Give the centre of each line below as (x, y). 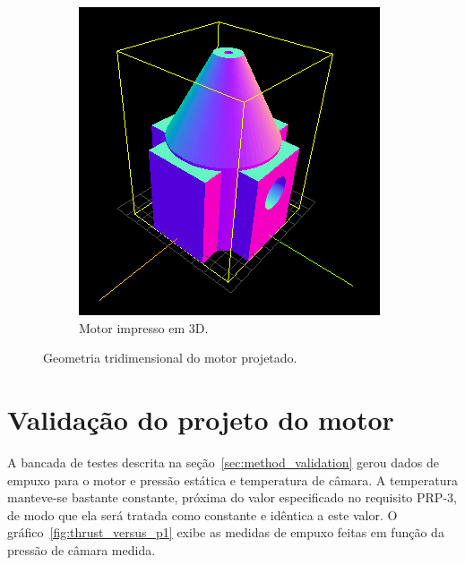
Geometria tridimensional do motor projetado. (170, 358)
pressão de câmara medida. (82, 549)
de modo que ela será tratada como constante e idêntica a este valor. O (202, 514)
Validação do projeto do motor (201, 419)
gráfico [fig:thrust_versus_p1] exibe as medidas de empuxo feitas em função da (226, 532)
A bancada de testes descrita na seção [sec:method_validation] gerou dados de (223, 462)
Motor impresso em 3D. (144, 327)
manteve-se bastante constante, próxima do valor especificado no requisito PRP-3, (232, 497)
